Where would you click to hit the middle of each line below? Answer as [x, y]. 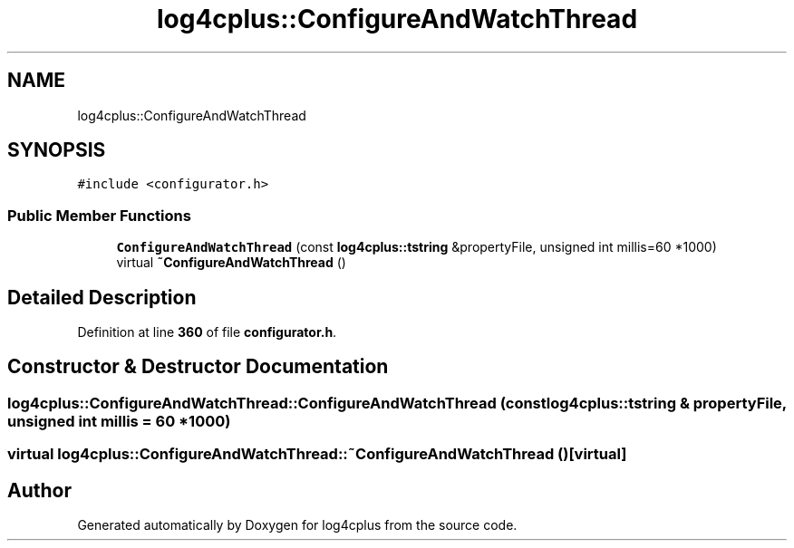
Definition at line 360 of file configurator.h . [207, 332]
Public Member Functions [99, 215]
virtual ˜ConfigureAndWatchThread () [231, 263]
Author [39, 490]
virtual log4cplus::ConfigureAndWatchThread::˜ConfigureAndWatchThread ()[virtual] [317, 454]
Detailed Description [102, 297]
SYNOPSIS [57, 150]
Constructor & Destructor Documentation [198, 367]
